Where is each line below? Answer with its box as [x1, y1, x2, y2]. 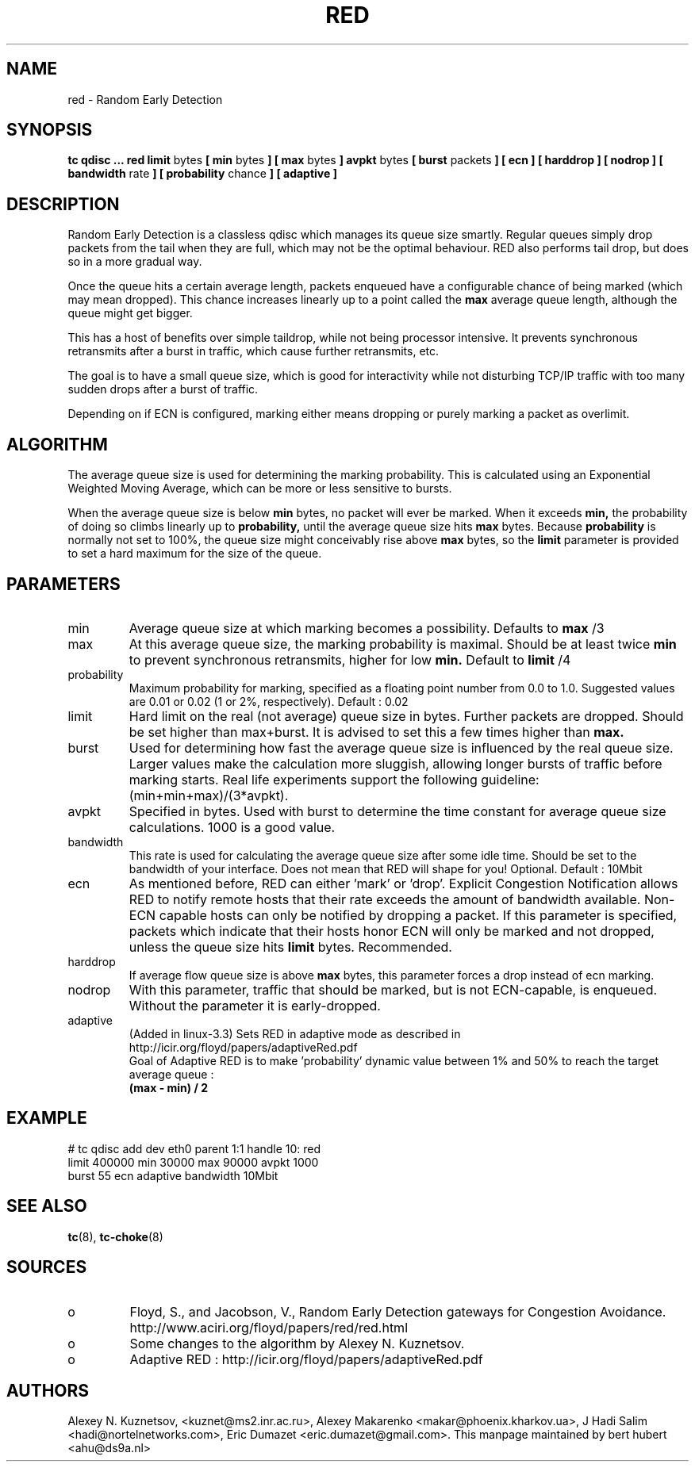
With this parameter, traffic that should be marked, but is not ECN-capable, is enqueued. [129, 981, 658, 998]
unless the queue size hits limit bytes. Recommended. [129, 938, 452, 955]
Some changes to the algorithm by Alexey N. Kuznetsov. [129, 1335, 465, 1351]
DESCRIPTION [6, 194, 120, 214]
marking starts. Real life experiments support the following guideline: [129, 771, 539, 788]
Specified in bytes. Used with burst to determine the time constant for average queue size [129, 803, 666, 819]
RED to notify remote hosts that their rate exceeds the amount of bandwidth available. [129, 891, 641, 907]
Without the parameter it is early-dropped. [129, 997, 381, 1014]
